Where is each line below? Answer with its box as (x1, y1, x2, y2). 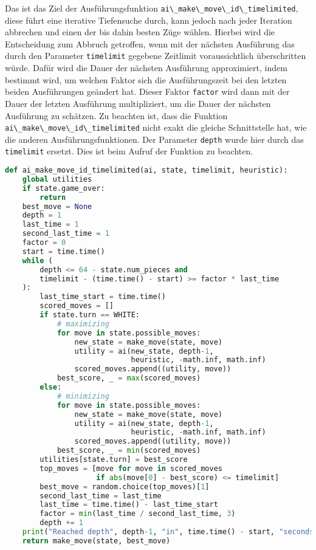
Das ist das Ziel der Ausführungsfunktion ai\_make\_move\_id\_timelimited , (5, 2, 298, 14)
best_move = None (22, 202, 92, 211)
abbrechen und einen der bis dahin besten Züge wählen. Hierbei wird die (5, 26, 275, 38)
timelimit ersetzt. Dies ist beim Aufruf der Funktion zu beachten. (5, 145, 253, 157)
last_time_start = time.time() (39, 292, 166, 301)
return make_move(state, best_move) (22, 536, 171, 545)
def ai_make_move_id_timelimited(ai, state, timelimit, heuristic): (5, 166, 288, 175)
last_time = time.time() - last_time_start (39, 500, 218, 509)
